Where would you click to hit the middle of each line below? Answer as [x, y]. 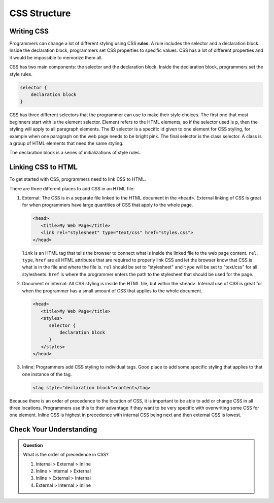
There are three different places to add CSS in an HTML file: [72, 188]
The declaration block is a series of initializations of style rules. [75, 153]
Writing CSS [29, 31]
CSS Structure [40, 13]
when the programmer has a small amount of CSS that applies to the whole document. [112, 291]
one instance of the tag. [47, 374]
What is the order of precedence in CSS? [66, 455]
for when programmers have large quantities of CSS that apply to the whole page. [108, 205]
